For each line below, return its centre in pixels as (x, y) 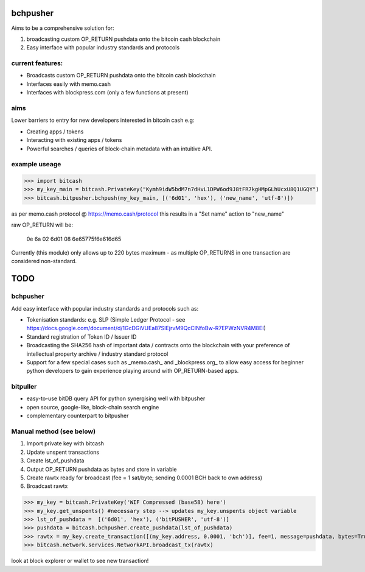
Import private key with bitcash (65, 443)
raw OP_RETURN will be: (42, 225)
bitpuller (24, 387)
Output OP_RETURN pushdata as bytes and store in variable (102, 469)
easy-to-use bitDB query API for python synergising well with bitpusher (116, 398)
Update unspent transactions (63, 452)
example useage (36, 164)
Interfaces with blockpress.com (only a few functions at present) (107, 93)
